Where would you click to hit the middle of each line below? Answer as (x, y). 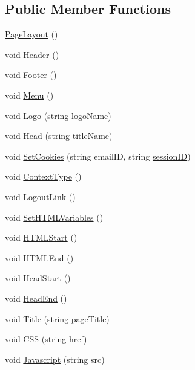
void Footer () (31, 75)
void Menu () (29, 95)
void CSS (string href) (46, 339)
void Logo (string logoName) (58, 115)
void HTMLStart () (41, 237)
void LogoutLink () (40, 196)
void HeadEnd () (36, 298)
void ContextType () (43, 176)
